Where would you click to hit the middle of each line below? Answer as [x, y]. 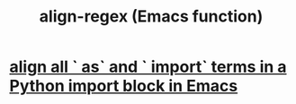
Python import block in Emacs [124, 86]
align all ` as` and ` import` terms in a [148, 67]
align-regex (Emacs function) [151, 17]
